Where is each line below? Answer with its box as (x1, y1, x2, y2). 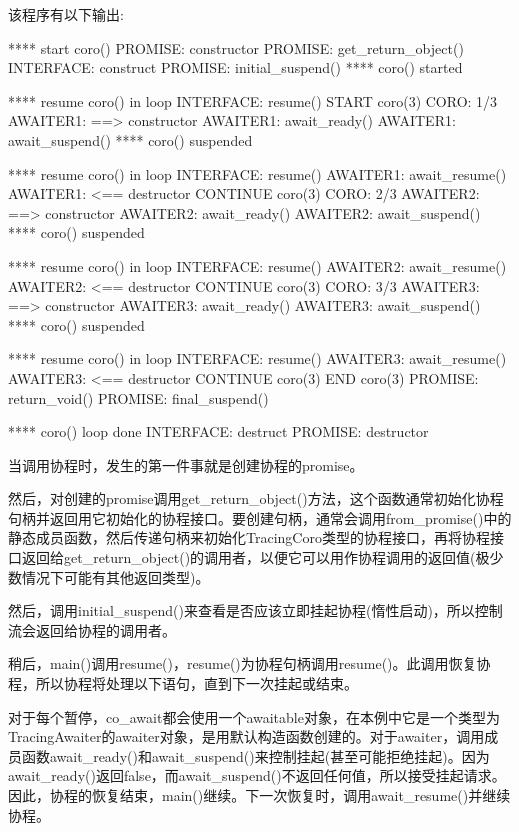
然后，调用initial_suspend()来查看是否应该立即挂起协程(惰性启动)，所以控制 (8, 600, 503, 621)
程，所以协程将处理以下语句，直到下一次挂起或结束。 (8, 673, 358, 694)
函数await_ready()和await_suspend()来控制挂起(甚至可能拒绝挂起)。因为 (21, 745, 490, 766)
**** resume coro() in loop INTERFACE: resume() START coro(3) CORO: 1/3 (8, 90, 498, 111)
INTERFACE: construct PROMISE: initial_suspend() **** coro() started (8, 57, 463, 78)
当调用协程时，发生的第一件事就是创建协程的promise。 (8, 454, 364, 475)
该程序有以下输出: (8, 4, 124, 24)
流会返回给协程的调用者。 (8, 619, 176, 640)
